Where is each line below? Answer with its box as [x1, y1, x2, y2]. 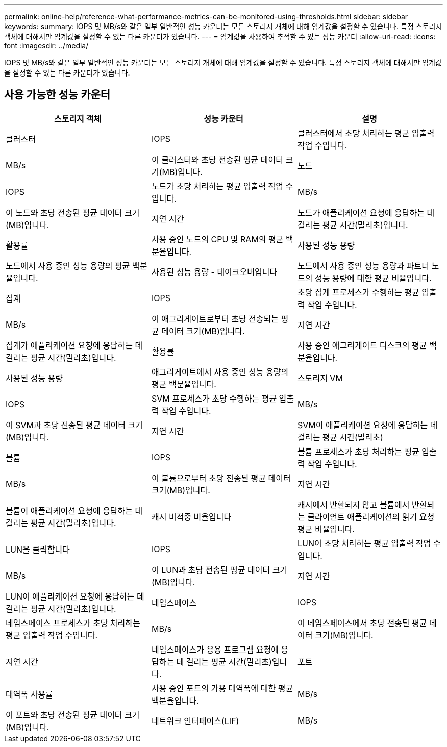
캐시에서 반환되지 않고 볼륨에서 [297, 499, 410, 510]
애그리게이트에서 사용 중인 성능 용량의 [151, 366, 289, 377]
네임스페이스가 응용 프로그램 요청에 [151, 644, 279, 655]
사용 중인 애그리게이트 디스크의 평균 [297, 340, 427, 351]
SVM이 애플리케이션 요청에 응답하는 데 [297, 419, 438, 430]
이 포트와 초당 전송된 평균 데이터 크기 [6, 709, 140, 720]
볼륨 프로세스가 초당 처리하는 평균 [297, 446, 419, 457]
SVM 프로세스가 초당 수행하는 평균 [151, 393, 277, 404]
